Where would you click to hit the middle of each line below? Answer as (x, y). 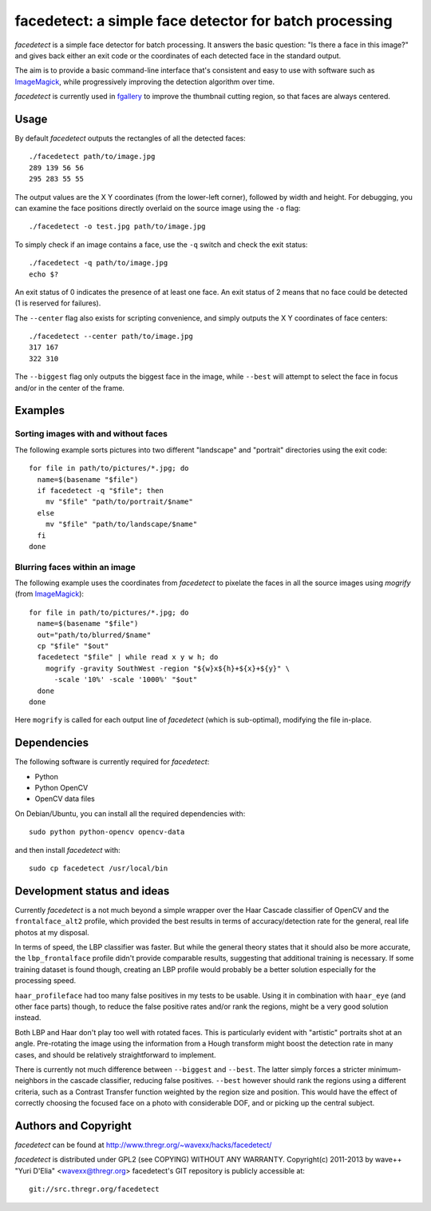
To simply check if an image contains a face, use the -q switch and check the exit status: (161, 245)
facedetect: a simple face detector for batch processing (204, 21)
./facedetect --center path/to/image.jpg (111, 337)
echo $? (44, 274)
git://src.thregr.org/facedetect (94, 1189)
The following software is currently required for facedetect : (112, 762)
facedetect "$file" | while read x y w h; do (128, 657)
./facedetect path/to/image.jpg (92, 157)
